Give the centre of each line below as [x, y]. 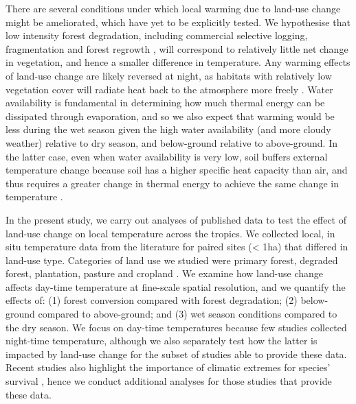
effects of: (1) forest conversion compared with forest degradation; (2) [152, 300]
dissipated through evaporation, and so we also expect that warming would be [170, 116]
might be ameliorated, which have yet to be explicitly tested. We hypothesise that [178, 22]
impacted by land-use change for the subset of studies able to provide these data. [176, 354]
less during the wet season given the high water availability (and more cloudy [168, 129]
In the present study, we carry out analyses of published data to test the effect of [176, 219]
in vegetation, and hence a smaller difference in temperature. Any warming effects [178, 62]
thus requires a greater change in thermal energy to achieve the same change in [172, 183]
